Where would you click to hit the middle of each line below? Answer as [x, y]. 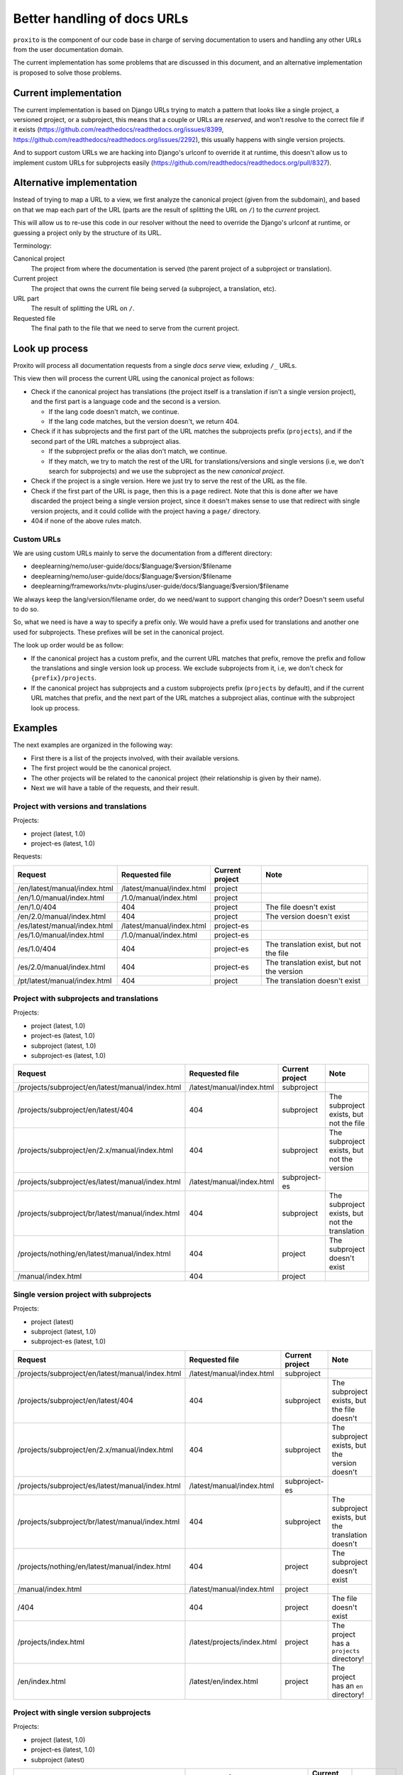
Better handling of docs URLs [101, 18]
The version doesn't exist [308, 916]
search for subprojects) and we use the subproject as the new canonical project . [167, 471]
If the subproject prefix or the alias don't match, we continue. [138, 452]
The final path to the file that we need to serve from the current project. [135, 328]
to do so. [26, 609]
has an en [347, 1686]
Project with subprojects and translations [86, 999]
